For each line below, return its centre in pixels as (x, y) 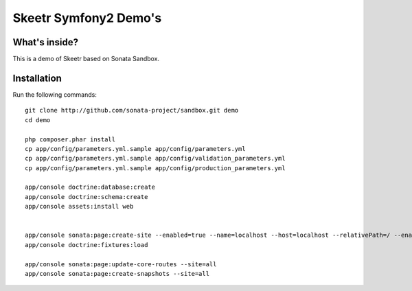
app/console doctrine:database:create (90, 187)
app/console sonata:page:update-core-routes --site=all (121, 264)
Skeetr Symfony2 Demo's (87, 18)
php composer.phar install (70, 139)
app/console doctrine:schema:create (87, 197)
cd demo (38, 120)
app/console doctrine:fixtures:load (87, 245)
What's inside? (46, 42)
